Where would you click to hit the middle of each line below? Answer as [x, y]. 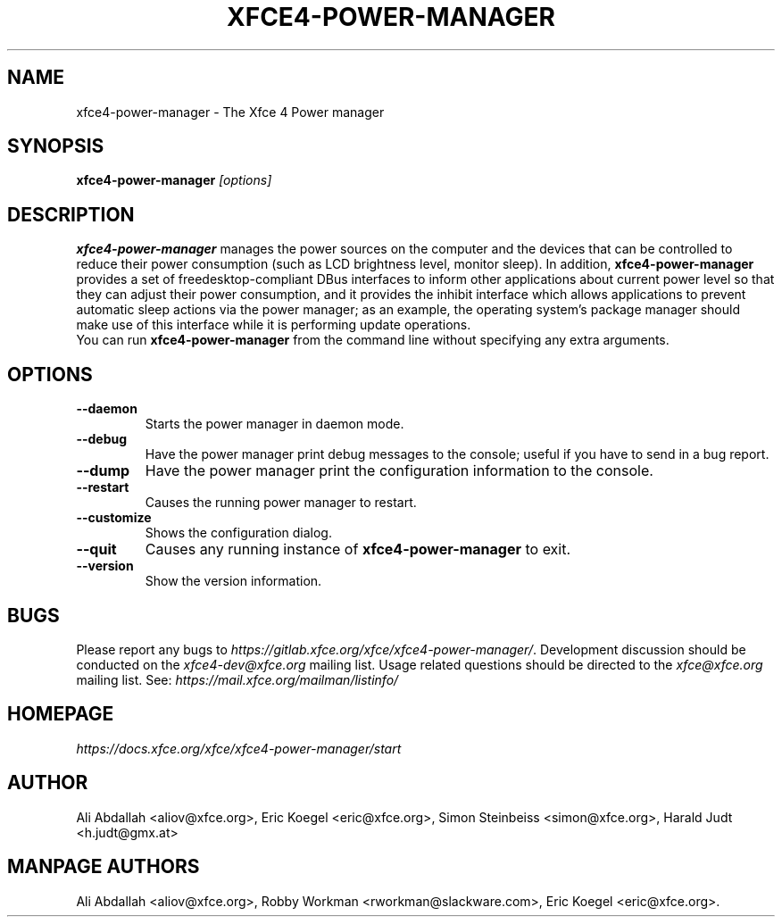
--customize [114, 518]
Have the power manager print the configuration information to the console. [399, 471]
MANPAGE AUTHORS [104, 867]
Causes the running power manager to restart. [281, 503]
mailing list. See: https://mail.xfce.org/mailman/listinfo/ [237, 679]
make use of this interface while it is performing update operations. [274, 325]
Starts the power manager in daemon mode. [275, 424]
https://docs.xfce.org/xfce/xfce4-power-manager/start [239, 748]
